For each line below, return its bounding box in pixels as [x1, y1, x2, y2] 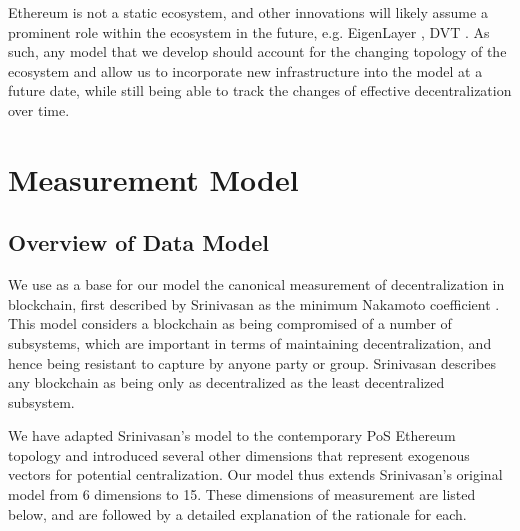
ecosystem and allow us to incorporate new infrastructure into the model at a [8, 60, 483, 81]
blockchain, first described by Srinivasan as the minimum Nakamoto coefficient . [8, 293, 500, 314]
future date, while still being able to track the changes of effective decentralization [8, 80, 512, 101]
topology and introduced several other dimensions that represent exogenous [8, 444, 470, 465]
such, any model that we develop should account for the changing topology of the [8, 41, 507, 62]
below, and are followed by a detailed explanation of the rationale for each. [8, 503, 467, 524]
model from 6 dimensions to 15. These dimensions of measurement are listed [8, 484, 476, 505]
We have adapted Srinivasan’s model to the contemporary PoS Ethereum [8, 425, 456, 446]
